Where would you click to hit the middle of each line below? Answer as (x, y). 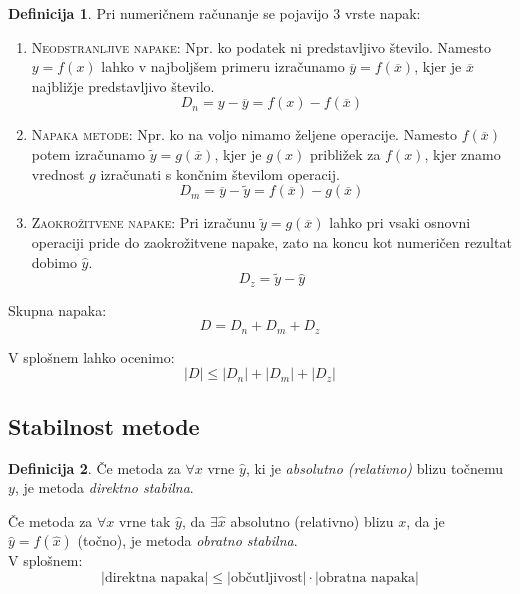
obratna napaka (367, 578)
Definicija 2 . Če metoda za (94, 467)
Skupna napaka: (57, 309)
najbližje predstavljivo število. (123, 85)
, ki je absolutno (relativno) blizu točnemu (374, 467)
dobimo (54, 261)
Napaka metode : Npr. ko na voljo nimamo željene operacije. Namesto (244, 134)
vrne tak (145, 520)
